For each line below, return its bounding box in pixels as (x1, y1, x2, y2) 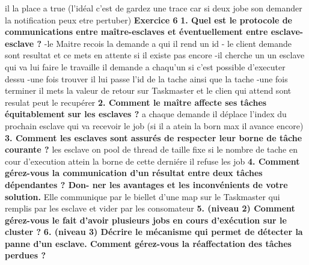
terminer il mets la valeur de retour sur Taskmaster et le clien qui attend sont (5, 84, 292, 97)
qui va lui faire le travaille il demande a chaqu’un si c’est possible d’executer (5, 60, 286, 73)
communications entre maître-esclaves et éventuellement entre (5, 25, 268, 38)
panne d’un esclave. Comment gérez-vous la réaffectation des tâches (5, 237, 292, 249)
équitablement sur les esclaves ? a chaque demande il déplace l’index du (5, 108, 287, 120)
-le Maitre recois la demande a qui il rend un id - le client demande (44, 37, 292, 49)
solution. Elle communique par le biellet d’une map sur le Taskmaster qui (5, 190, 280, 203)
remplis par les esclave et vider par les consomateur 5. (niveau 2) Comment (5, 202, 295, 215)
